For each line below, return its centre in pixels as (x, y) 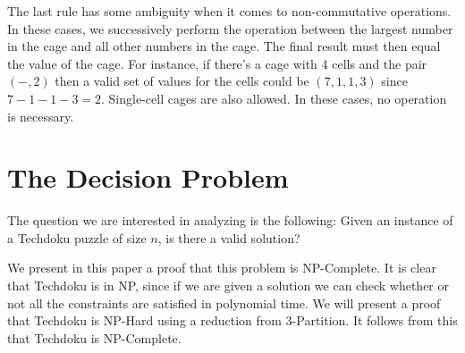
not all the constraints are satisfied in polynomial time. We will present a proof (224, 303)
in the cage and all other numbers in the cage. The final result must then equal (224, 46)
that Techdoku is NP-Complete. (94, 337)
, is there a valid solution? (229, 237)
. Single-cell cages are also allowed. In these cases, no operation (274, 98)
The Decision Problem (148, 177)
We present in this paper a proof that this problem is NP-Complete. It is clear (222, 268)
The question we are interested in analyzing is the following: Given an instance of (230, 220)
